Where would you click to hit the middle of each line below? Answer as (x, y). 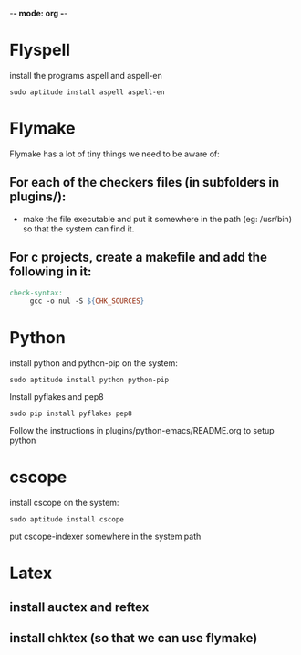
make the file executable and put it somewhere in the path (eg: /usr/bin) (157, 219)
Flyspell (40, 50)
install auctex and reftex (79, 607)
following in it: (51, 272)
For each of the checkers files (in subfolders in (145, 183)
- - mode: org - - (39, 13)
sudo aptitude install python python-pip (89, 380)
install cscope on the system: (64, 503)
